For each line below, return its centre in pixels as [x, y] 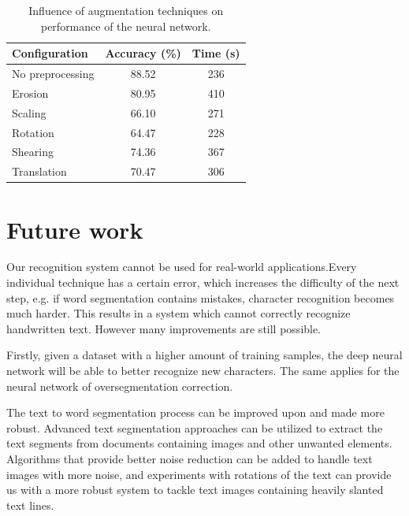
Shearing [33, 152]
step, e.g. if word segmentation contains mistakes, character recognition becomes [201, 297]
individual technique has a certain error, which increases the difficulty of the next [203, 282]
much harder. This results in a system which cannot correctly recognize [178, 313]
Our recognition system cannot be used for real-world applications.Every [182, 267]
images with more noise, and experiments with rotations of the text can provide [199, 474]
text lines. [30, 505]
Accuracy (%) [143, 53]
